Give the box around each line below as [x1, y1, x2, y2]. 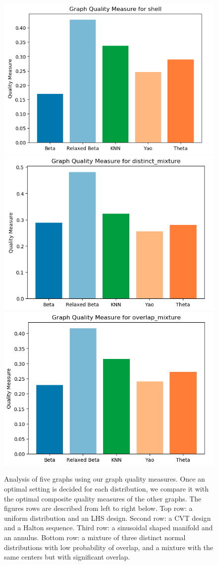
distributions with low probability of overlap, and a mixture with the [4, 542, 213, 552]
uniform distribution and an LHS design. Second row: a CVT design [4, 512, 211, 523]
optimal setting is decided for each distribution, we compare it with [4, 484, 209, 494]
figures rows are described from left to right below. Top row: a [4, 503, 193, 513]
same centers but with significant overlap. [4, 552, 130, 562]
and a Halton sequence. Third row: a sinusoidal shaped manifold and [4, 522, 213, 533]
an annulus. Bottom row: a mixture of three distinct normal [4, 532, 186, 543]
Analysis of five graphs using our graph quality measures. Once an [4, 474, 205, 484]
